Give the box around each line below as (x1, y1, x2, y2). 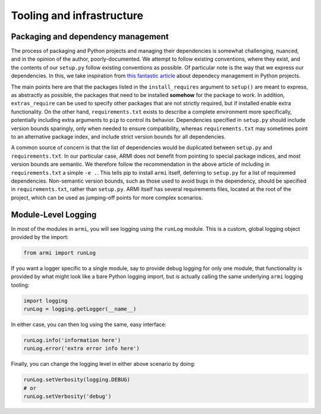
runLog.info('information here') (23, 337, 121, 344)
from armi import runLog (23, 249, 96, 256)
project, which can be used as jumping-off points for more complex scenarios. (11, 194, 203, 201)
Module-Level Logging (11, 209, 97, 219)
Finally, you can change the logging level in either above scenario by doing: (11, 360, 196, 368)
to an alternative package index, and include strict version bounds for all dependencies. (11, 133, 226, 140)
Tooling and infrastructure (11, 9, 144, 22)
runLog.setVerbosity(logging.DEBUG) (23, 377, 131, 383)
